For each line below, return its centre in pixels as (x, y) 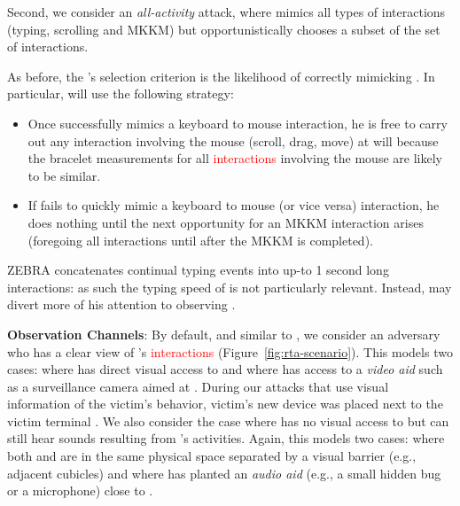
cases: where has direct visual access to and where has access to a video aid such (225, 369)
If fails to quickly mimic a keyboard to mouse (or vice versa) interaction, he (234, 205)
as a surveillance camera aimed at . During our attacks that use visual (198, 386)
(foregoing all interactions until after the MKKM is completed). (200, 240)
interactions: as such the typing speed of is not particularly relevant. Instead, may (230, 287)
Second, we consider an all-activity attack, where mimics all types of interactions (226, 12)
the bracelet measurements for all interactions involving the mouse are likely (235, 158)
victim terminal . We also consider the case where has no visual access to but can (228, 420)
